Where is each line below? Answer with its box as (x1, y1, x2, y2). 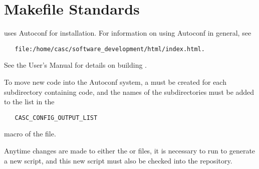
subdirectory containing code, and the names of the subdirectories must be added (4, 86, 254, 97)
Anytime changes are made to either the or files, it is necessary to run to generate (4, 145, 255, 155)
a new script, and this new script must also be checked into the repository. (4, 155, 232, 165)
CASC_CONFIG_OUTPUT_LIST (15, 114, 98, 121)
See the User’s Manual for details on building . (4, 60, 147, 70)
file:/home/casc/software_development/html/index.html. (15, 45, 205, 53)
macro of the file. (4, 128, 56, 139)
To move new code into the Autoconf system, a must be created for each (4, 76, 226, 87)
